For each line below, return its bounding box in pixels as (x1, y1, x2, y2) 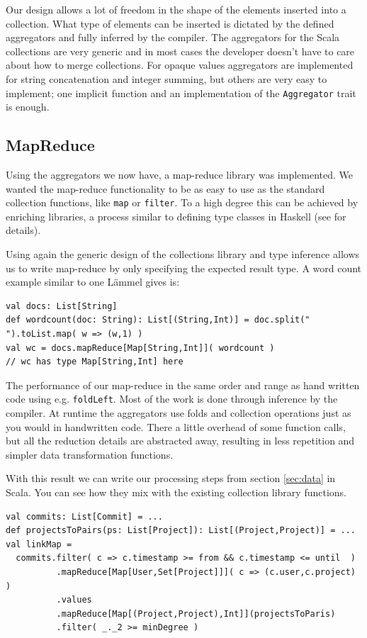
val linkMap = (6, 539, 72, 549)
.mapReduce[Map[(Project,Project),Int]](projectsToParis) (56, 608, 336, 619)
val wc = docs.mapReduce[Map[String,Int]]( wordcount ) (6, 342, 275, 353)
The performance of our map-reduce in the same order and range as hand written (6, 377, 360, 392)
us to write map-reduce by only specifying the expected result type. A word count (6, 260, 362, 275)
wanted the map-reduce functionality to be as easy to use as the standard (6, 181, 325, 196)
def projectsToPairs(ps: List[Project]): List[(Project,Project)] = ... (6, 525, 356, 536)
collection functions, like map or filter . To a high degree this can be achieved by (6, 195, 358, 210)
